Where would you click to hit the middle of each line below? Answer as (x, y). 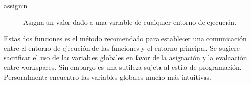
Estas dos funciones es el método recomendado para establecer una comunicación (125, 38)
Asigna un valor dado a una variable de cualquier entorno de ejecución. (130, 22)
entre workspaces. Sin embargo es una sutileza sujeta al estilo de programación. (123, 67)
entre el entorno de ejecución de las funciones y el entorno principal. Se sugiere (122, 48)
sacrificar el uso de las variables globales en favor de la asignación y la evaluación (125, 57)
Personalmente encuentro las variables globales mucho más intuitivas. (108, 76)
